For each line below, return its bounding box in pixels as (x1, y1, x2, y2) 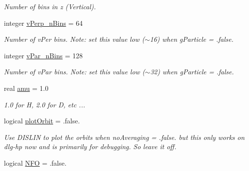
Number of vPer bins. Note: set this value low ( (4, 34, 145, 44)
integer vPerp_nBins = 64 (4, 17, 83, 28)
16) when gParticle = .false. (150, 34, 234, 44)
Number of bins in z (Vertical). (4, 1, 96, 11)
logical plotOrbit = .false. (4, 116, 80, 126)
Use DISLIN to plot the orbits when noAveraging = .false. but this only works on (4, 132, 245, 142)
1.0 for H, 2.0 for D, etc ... (4, 99, 86, 109)
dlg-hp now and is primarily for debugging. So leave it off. (4, 141, 177, 152)
